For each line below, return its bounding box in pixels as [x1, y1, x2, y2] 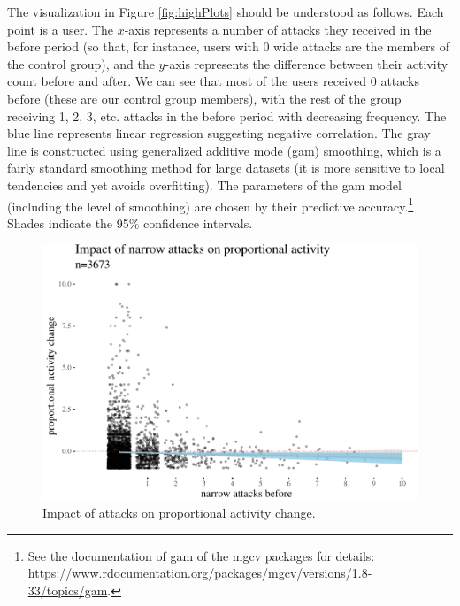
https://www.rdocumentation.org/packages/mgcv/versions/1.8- [27, 564, 372, 582]
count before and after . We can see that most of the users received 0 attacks [7, 72, 420, 90]
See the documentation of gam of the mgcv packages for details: [27, 546, 375, 564]
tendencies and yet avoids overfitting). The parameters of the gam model [7, 175, 402, 194]
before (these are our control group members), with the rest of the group [7, 88, 402, 107]
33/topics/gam [27, 581, 108, 600]
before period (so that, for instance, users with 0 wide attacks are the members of [7, 37, 450, 56]
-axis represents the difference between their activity [165, 54, 448, 73]
